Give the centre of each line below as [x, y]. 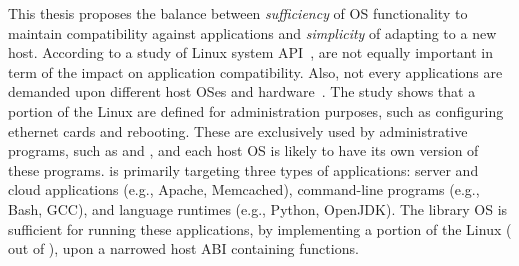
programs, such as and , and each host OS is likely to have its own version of [243, 150]
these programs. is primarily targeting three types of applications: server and [243, 169]
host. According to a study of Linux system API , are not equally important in [251, 52]
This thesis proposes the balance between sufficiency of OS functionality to [238, 13]
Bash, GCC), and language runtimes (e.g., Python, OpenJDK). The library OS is [258, 208]
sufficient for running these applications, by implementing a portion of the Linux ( [260, 228]
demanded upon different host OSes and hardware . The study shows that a [242, 91]
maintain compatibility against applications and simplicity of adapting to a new [252, 32]
